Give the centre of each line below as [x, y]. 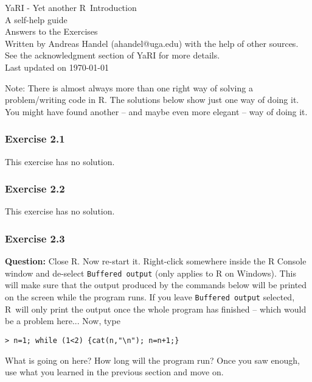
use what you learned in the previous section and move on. [114, 372]
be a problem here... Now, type [63, 321]
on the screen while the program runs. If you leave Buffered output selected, [150, 297]
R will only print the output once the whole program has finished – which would [156, 309]
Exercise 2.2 [35, 189]
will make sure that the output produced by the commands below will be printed [156, 285]
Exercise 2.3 [35, 238]
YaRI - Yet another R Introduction [71, 7]
